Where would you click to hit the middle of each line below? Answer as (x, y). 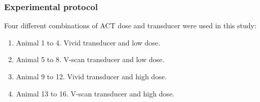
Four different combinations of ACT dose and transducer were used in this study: (130, 25)
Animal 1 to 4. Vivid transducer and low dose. (88, 42)
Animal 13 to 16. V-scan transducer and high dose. (95, 93)
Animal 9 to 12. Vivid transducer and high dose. (91, 76)
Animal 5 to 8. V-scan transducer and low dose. (90, 59)
